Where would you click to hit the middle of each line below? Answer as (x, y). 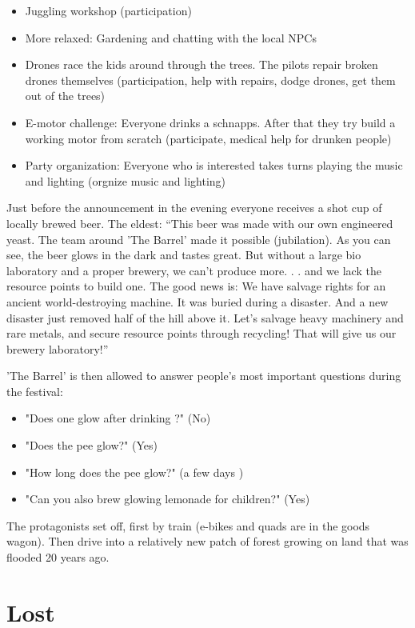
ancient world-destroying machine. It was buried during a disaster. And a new (198, 301)
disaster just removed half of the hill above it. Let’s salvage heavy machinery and (205, 317)
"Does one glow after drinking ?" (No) (118, 418)
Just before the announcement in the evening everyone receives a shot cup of (194, 208)
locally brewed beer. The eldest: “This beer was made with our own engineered (200, 223)
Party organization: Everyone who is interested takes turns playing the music (214, 165)
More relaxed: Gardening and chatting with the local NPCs (171, 37)
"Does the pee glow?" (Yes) (91, 445)
